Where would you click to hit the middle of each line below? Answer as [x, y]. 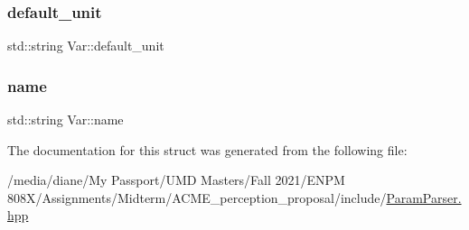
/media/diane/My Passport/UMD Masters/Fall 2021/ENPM [176, 180]
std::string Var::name [66, 120]
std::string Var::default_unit [86, 46]
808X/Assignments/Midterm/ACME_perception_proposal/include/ [197, 197]
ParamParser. [424, 197]
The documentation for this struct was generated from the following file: [207, 149]
